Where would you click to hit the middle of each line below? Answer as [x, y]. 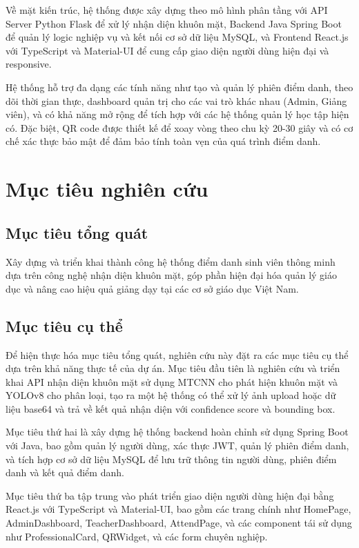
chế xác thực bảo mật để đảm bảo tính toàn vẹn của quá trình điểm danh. [163, 141]
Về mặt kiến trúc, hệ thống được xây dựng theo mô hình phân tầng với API [167, 10]
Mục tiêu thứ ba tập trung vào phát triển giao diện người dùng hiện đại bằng [170, 495]
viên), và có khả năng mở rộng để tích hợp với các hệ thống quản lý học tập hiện [177, 114]
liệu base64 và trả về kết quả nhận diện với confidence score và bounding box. [171, 408]
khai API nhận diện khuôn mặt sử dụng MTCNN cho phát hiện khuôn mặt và [172, 381]
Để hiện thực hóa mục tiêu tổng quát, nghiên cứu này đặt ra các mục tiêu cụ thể [177, 354]
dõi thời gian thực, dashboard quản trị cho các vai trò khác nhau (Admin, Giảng [176, 100]
